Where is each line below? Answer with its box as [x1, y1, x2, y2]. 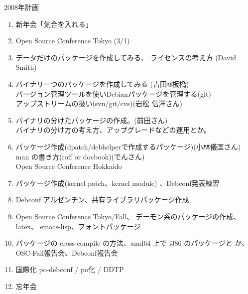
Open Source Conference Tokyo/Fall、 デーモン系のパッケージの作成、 [15, 211, 241, 221]
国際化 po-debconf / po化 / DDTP [15, 264, 124, 275]
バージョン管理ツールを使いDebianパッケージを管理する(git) [15, 88, 211, 99]
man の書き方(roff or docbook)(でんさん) [15, 151, 145, 161]
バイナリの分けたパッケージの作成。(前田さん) [15, 115, 168, 125]
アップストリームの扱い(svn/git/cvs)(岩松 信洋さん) [15, 98, 182, 109]
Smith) [15, 62, 37, 72]
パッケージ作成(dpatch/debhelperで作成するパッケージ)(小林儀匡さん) [15, 141, 241, 151]
